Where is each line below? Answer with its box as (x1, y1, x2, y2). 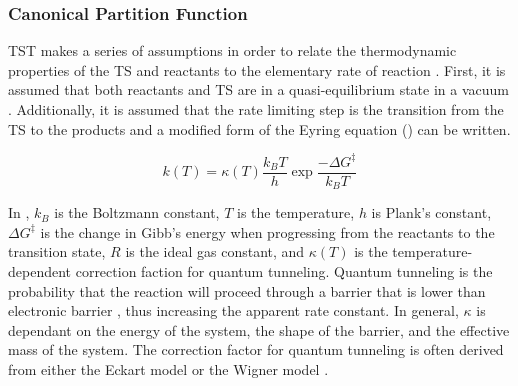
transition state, (8, 241, 106, 262)
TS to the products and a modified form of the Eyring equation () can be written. (8, 118, 511, 139)
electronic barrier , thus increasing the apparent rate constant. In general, (8, 300, 459, 321)
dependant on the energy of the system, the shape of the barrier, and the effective (8, 319, 510, 340)
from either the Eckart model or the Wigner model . (8, 358, 329, 379)
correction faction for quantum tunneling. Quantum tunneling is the (75, 260, 493, 281)
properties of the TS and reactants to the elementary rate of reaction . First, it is (8, 59, 506, 80)
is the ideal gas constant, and (125, 241, 305, 262)
